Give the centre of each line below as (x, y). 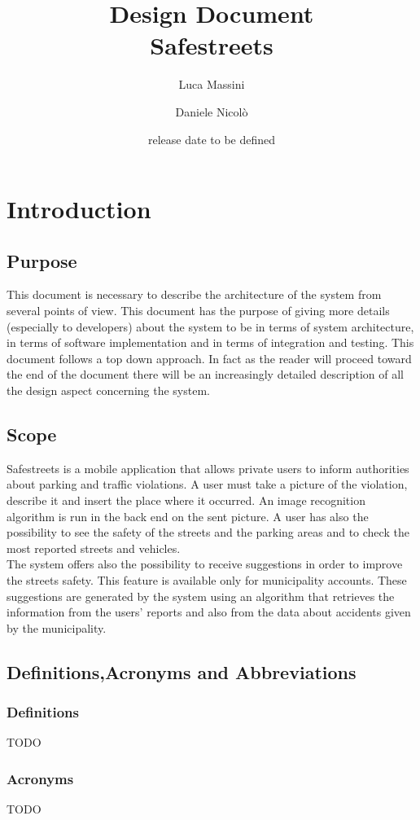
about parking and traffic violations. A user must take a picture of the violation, (207, 484)
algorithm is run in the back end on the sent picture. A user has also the (188, 516)
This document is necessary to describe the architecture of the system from (194, 294)
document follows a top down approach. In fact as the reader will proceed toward (209, 358)
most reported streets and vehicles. (94, 548)
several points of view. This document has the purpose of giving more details (198, 311)
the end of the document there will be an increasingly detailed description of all (205, 374)
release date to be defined (212, 139)
